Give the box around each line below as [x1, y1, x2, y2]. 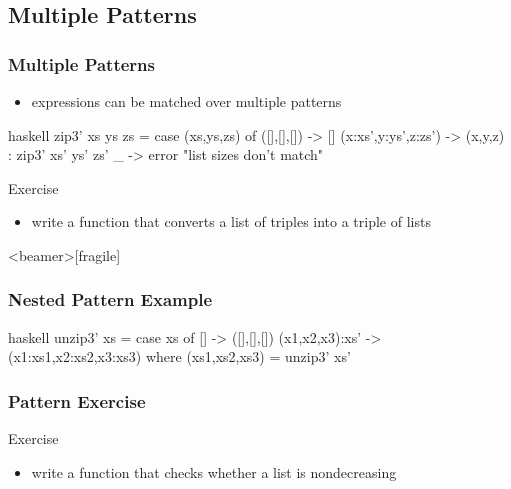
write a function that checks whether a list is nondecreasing [31, 461, 397, 482]
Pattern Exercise [8, 388, 146, 413]
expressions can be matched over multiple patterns [31, 91, 342, 111]
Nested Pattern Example [8, 287, 213, 312]
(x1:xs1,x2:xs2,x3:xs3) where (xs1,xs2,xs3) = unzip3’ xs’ [8, 346, 351, 367]
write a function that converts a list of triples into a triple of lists [31, 211, 431, 232]
